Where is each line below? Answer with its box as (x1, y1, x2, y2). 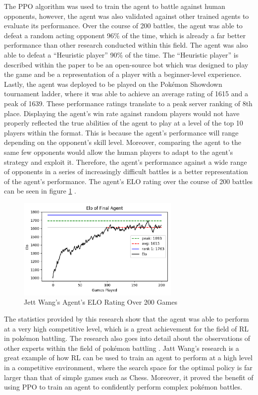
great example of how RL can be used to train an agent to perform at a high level (4, 352, 253, 363)
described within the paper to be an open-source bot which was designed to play (4, 59, 249, 69)
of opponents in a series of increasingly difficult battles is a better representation (4, 166, 248, 177)
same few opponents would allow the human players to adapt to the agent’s (4, 146, 233, 157)
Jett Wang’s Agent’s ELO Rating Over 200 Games (24, 297, 177, 307)
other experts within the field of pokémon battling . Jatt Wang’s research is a (4, 342, 239, 353)
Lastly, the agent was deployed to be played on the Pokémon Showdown (4, 78, 222, 89)
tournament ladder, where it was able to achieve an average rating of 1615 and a (4, 88, 248, 99)
